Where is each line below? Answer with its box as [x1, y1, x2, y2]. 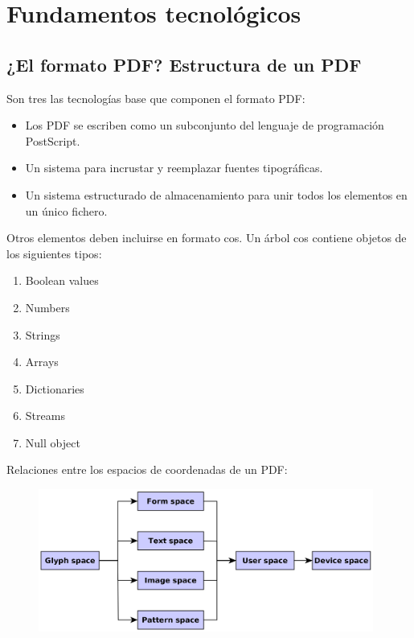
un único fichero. [25, 202, 108, 219]
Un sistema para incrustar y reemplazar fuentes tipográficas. [25, 159, 323, 176]
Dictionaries [25, 380, 84, 397]
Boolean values [25, 272, 99, 289]
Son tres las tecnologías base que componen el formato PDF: [6, 89, 305, 106]
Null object [25, 434, 80, 451]
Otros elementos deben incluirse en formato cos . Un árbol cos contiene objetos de [6, 229, 407, 246]
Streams [25, 407, 65, 424]
